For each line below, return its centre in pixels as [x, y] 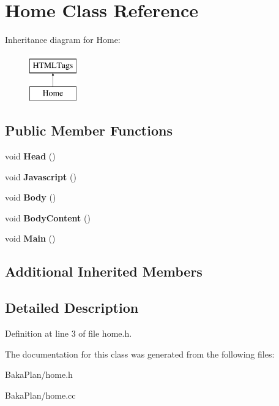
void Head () [30, 156]
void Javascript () [41, 176]
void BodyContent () [48, 217]
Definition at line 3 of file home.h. [69, 333]
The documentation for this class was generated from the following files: [140, 354]
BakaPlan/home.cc [40, 395]
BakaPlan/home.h [39, 374]
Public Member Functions [89, 130]
